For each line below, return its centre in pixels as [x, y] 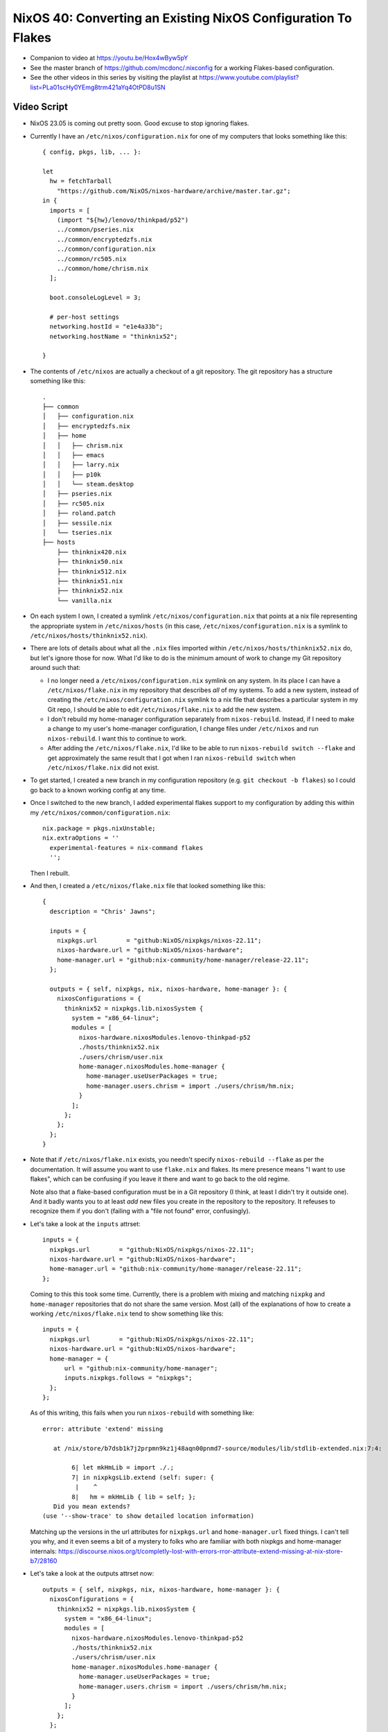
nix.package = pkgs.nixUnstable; [99, 828]
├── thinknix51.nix [90, 581]
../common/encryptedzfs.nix [104, 239]
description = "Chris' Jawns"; [103, 911]
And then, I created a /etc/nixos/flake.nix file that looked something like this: [148, 885]
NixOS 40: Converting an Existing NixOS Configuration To [183, 18]
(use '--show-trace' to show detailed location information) [148, 1516]
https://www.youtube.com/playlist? [249, 78]
